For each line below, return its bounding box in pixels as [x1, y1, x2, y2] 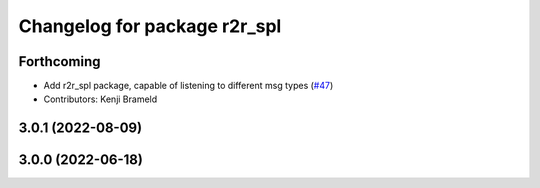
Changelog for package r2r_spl [18, 15, 282, 37]
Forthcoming [18, 53, 101, 70]
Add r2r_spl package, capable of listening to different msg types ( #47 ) [43, 80, 334, 92]
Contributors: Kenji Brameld [43, 93, 158, 105]
